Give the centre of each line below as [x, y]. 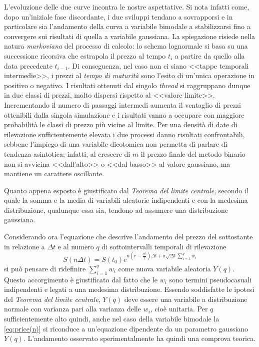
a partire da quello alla [210, 55]
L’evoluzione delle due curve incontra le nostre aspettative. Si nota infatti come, [127, 7]
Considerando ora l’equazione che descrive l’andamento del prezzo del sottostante [128, 237]
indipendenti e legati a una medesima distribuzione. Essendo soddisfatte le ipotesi [129, 289]
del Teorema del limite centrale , [52, 299]
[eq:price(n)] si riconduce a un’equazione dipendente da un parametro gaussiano [126, 328]
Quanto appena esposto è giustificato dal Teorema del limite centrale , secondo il [126, 190]
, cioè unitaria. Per [179, 309]
